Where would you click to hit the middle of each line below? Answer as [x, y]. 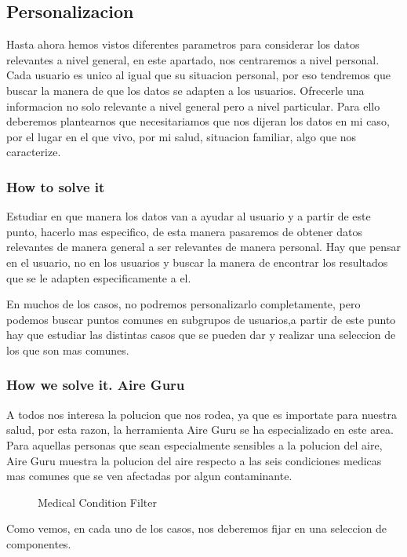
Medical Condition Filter [97, 502]
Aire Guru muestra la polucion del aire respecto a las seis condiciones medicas [194, 460]
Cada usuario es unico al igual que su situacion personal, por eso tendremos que [198, 75]
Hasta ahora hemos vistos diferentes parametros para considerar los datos [183, 44]
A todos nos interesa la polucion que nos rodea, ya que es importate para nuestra [202, 414]
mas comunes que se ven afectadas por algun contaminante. [149, 476]
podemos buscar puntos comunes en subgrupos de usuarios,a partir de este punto [201, 319]
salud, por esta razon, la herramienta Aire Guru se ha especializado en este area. [200, 430]
